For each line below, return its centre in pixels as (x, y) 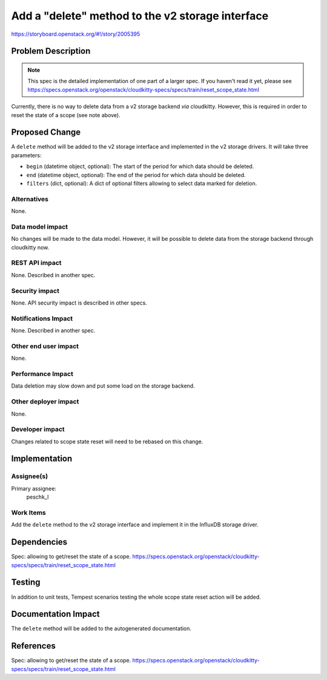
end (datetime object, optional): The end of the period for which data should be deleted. (136, 175)
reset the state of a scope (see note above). (66, 115)
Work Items (28, 513)
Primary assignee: (34, 488)
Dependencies (39, 542)
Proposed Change (46, 133)
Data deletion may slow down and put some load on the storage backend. (103, 386)
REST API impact (36, 263)
